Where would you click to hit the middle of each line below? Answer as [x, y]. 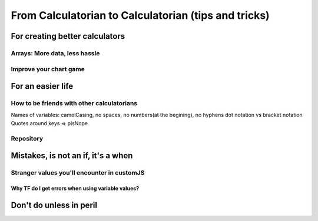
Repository [27, 138]
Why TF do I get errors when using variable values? [75, 188]
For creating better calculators [68, 36]
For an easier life [42, 86]
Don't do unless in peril [54, 205]
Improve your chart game [48, 69]
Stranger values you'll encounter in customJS [78, 173]
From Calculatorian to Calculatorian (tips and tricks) [140, 15]
